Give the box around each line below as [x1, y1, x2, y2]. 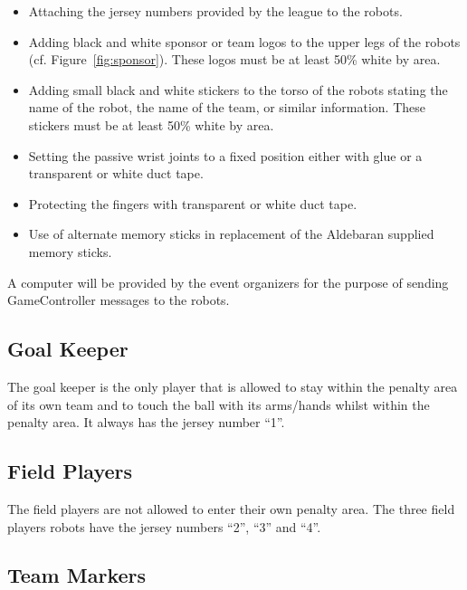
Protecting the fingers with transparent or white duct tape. [28, 194, 357, 213]
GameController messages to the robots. [7, 290, 230, 309]
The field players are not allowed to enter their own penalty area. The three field [7, 499, 455, 518]
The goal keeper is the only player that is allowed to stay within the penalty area [7, 376, 458, 395]
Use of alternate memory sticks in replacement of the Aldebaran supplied [28, 224, 434, 243]
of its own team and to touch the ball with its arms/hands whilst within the [7, 395, 430, 414]
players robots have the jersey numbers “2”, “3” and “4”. [7, 517, 321, 536]
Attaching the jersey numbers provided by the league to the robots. [28, 2, 403, 20]
